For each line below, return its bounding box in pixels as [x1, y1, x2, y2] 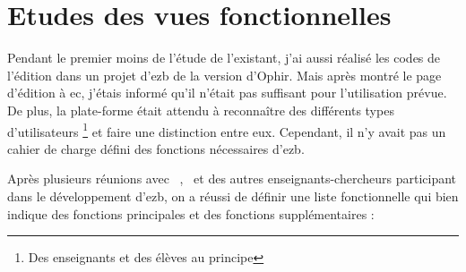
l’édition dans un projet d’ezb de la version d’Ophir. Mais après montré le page [7, 65, 442, 84]
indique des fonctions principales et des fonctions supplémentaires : [7, 204, 375, 223]
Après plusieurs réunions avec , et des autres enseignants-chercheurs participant [7, 169, 457, 188]
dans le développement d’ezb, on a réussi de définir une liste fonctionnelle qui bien [7, 186, 459, 205]
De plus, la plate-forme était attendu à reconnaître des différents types [7, 100, 394, 119]
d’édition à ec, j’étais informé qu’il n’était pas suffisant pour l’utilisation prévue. [7, 83, 447, 102]
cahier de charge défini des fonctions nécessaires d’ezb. [7, 139, 305, 157]
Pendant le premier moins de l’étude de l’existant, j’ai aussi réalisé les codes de [7, 48, 441, 67]
